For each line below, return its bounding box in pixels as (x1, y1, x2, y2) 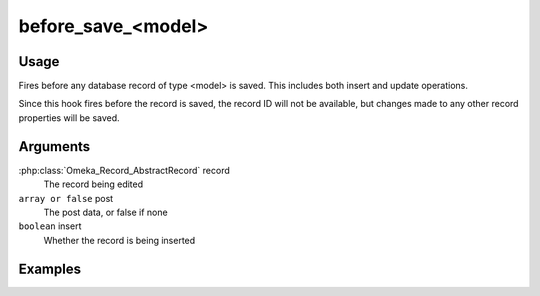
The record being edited (43, 178, 144, 190)
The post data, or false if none (43, 206, 169, 218)
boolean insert (18, 220, 82, 232)
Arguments (18, 138, 91, 155)
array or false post (18, 192, 114, 204)
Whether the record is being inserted (43, 234, 196, 246)
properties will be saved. (18, 111, 120, 124)
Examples (18, 260, 82, 277)
